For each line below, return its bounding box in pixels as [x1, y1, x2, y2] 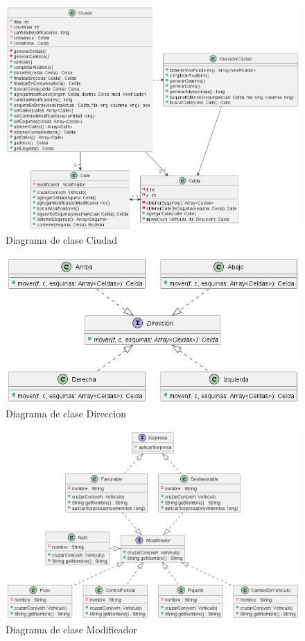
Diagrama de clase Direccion [6, 406, 126, 420]
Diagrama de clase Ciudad [6, 232, 117, 247]
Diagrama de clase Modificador [6, 622, 137, 636]
